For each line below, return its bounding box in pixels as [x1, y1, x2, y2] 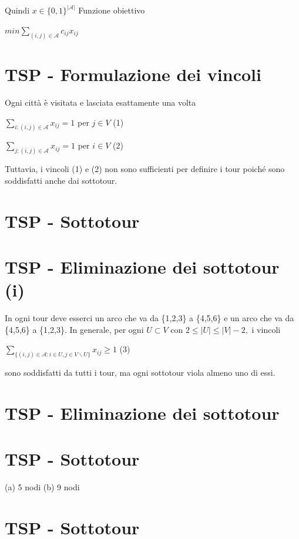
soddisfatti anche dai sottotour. [5, 174, 117, 186]
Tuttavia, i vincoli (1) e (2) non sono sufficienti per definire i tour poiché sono [5, 163, 285, 175]
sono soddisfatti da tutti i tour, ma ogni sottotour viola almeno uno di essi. [5, 366, 276, 379]
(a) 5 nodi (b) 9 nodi [5, 481, 80, 493]
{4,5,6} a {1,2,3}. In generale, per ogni [5, 323, 144, 335]
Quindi [5, 4, 30, 16]
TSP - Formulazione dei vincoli [5, 62, 261, 86]
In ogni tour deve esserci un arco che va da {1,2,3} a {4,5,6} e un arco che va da [5, 312, 294, 324]
